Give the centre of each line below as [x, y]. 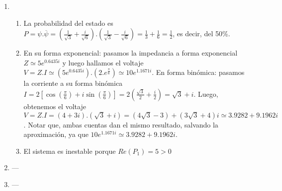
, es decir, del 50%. [201, 33]
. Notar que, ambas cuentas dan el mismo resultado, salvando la [121, 124]
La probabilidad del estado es [68, 23]
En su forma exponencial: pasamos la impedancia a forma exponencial [131, 53]
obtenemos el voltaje [55, 106]
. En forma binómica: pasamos [198, 72]
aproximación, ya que [56, 134]
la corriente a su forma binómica [73, 83]
